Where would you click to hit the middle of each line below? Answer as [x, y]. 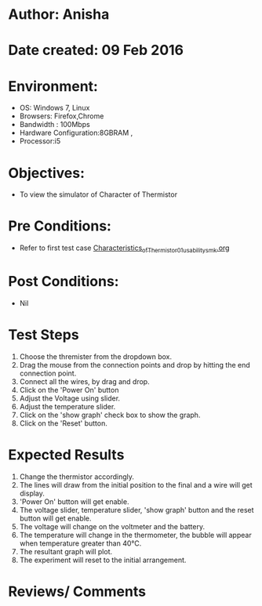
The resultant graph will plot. [66, 551]
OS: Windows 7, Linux [55, 108]
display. [32, 493]
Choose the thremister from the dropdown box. [96, 356]
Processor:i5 [40, 141]
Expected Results [66, 455]
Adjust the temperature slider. [67, 406]
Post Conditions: [64, 282]
